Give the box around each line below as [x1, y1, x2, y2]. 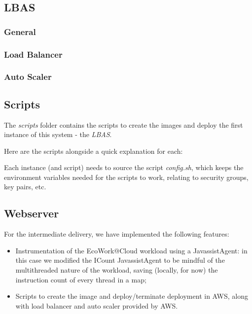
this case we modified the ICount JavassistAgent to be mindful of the [15, 255, 225, 265]
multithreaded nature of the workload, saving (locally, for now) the [15, 265, 218, 275]
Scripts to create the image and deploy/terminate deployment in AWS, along [15, 291, 248, 301]
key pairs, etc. [4, 181, 46, 192]
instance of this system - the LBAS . [4, 129, 112, 140]
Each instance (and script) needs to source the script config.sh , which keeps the [4, 162, 244, 173]
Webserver [4, 206, 59, 221]
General [4, 25, 36, 37]
